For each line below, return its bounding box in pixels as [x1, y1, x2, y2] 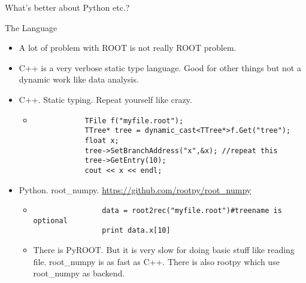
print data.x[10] [102, 226, 171, 235]
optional [33, 216, 68, 225]
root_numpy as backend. [33, 267, 125, 279]
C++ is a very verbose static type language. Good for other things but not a [19, 61, 301, 74]
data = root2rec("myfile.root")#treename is [102, 206, 282, 215]
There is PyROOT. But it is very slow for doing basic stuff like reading [33, 244, 295, 256]
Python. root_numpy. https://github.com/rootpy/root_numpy [19, 183, 252, 196]
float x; [84, 136, 119, 145]
